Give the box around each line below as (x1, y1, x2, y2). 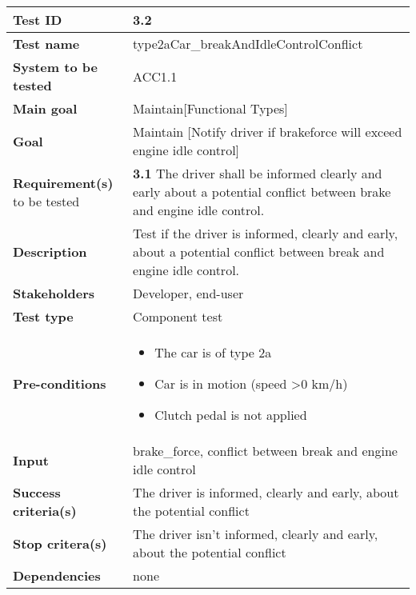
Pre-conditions (13, 374, 106, 393)
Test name (13, 34, 80, 53)
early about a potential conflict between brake (133, 182, 391, 201)
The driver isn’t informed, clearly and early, (133, 525, 378, 543)
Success (13, 483, 61, 501)
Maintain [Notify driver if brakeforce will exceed (133, 122, 402, 141)
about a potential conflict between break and (133, 242, 385, 261)
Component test (133, 307, 223, 325)
